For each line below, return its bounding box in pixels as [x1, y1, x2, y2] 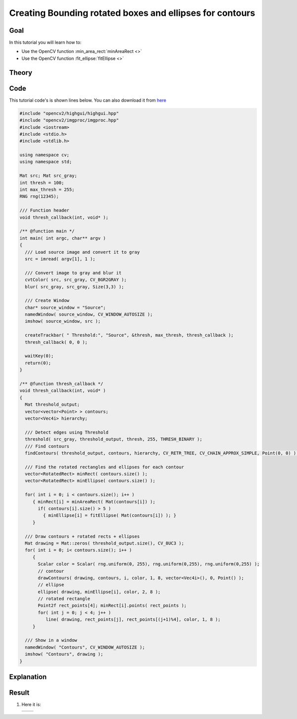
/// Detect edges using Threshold [25, 429, 109, 435]
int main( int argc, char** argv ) [19, 235, 106, 241]
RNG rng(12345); [19, 194, 59, 199]
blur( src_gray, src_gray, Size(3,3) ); [25, 284, 124, 289]
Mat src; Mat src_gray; [19, 173, 78, 178]
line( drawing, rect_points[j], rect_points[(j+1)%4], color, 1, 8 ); [45, 617, 221, 622]
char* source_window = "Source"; [25, 305, 106, 310]
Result [9, 689, 30, 697]
